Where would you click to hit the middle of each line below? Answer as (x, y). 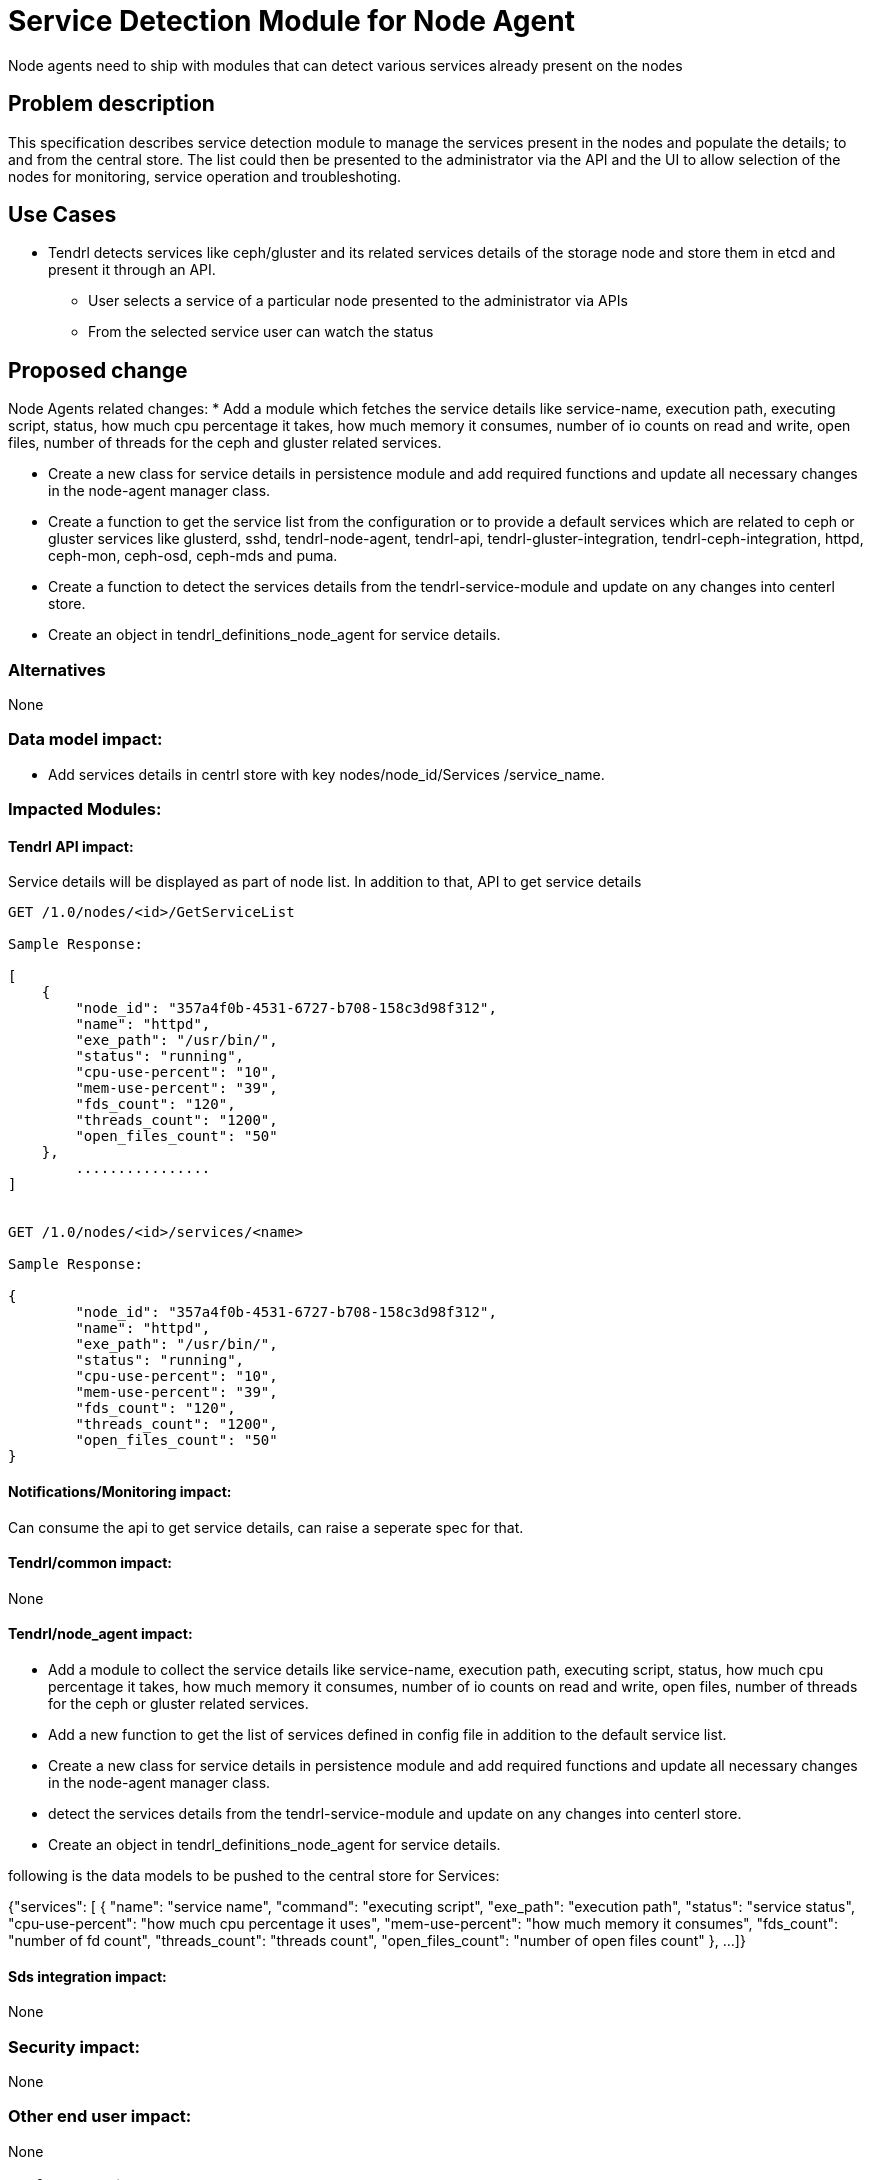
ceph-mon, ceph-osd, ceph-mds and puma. (193, 556)
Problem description (111, 104)
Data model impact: (85, 739)
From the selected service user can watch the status (261, 332)
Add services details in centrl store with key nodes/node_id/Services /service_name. (326, 774)
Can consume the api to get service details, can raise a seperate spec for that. (266, 1527)
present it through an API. (132, 270)
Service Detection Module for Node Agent (291, 21)
